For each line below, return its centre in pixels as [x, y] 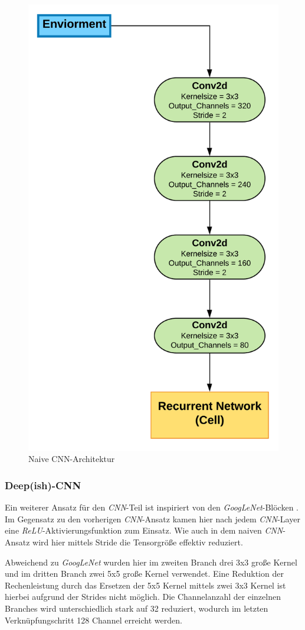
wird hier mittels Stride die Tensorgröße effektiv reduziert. [138, 542]
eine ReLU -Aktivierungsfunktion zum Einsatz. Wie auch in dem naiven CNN [144, 530]
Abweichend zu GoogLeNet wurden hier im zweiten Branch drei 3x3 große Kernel [151, 562]
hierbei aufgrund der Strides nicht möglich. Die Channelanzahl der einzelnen [143, 597]
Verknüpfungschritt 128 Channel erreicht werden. [94, 620]
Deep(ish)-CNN [43, 485]
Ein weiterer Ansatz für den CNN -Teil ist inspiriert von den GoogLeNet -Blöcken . [152, 507]
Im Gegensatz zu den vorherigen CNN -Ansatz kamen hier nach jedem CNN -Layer [152, 518]
